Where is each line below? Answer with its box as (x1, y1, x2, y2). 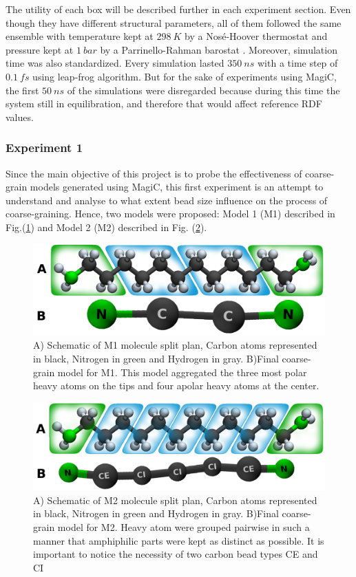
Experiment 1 (6, 139, 83, 156)
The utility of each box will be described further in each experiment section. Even (6, 2, 351, 16)
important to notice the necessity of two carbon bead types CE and (33, 547, 318, 561)
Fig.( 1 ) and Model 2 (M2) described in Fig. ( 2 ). (6, 219, 207, 234)
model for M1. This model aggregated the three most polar (57, 364, 307, 379)
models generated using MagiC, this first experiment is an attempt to (30, 179, 324, 194)
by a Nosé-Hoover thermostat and (185, 29, 328, 43)
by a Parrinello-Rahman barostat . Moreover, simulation (100, 42, 337, 56)
